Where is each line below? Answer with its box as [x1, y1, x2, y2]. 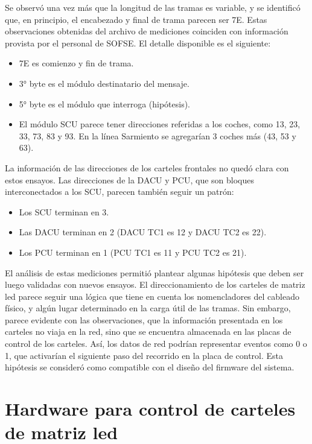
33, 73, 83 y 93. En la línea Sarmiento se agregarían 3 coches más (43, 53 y [19, 129, 296, 142]
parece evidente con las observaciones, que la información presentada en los [5, 313, 283, 326]
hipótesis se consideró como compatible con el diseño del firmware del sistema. [5, 361, 294, 373]
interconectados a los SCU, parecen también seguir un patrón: [5, 185, 234, 198]
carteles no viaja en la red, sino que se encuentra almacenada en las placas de [5, 325, 291, 338]
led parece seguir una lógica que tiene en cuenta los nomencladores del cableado [5, 290, 299, 302]
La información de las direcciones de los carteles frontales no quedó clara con [5, 161, 289, 174]
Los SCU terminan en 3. [19, 205, 109, 218]
